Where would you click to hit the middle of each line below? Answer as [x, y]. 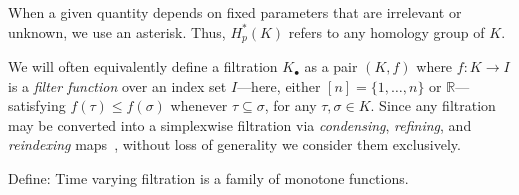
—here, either [279, 85]
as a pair [331, 66]
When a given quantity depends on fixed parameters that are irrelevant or [235, 12]
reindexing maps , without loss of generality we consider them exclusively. [234, 144]
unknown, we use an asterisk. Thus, [117, 31]
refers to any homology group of [386, 31]
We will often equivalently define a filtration [143, 66]
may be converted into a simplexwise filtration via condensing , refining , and [240, 124]
